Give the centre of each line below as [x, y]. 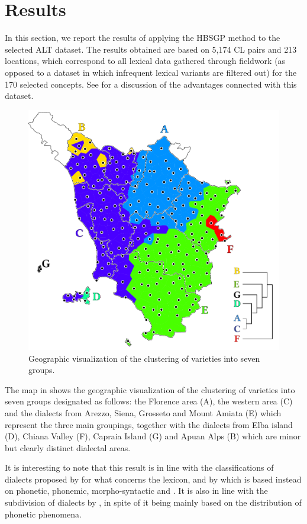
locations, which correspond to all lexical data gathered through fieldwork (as [145, 61]
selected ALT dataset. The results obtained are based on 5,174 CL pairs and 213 [151, 49]
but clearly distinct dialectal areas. [68, 447]
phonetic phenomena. [43, 514]
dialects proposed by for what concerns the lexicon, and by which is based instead [153, 479]
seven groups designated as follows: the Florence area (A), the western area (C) [149, 401]
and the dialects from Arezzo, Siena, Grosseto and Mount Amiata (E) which [143, 412]
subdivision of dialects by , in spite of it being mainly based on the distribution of [153, 502]
